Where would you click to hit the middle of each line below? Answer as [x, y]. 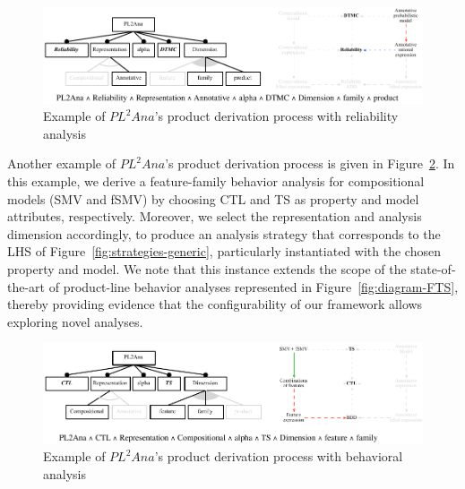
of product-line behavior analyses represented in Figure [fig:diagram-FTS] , [254, 286]
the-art [26, 286]
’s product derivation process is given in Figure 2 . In [310, 163]
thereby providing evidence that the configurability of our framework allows [215, 304]
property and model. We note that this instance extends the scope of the [207, 268]
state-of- [433, 268]
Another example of [61, 163]
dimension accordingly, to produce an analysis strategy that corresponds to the [224, 233]
